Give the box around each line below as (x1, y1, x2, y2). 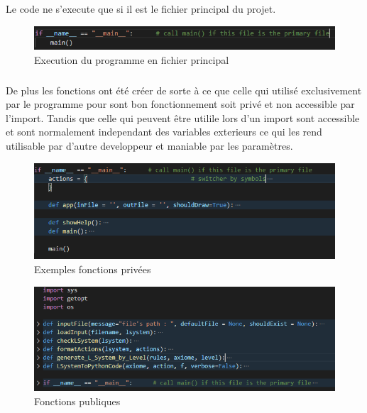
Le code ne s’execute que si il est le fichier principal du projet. (6, 1, 276, 16)
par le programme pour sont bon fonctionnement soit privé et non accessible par (6, 97, 355, 111)
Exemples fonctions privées (34, 261, 151, 276)
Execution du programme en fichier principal (34, 52, 229, 67)
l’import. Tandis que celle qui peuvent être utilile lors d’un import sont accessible (6, 110, 360, 125)
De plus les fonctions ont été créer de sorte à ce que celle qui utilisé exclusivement (6, 82, 362, 97)
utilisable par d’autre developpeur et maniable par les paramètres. (6, 138, 293, 153)
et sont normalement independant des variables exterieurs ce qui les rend (6, 124, 322, 139)
